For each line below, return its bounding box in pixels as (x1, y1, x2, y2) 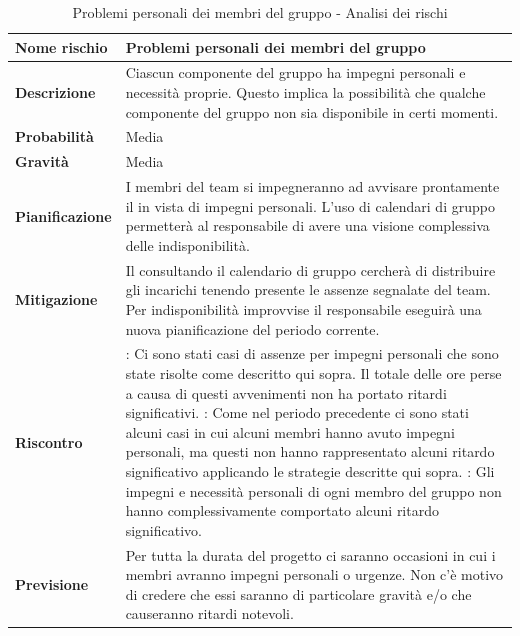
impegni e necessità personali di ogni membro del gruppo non (125, 480, 502, 501)
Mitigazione (15, 289, 98, 310)
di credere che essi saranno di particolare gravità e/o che (125, 583, 472, 604)
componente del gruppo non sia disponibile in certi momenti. (125, 101, 499, 122)
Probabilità (15, 126, 94, 147)
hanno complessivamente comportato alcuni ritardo (125, 500, 439, 521)
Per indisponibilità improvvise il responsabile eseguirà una (125, 298, 482, 319)
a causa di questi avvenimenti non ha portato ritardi (125, 382, 447, 403)
